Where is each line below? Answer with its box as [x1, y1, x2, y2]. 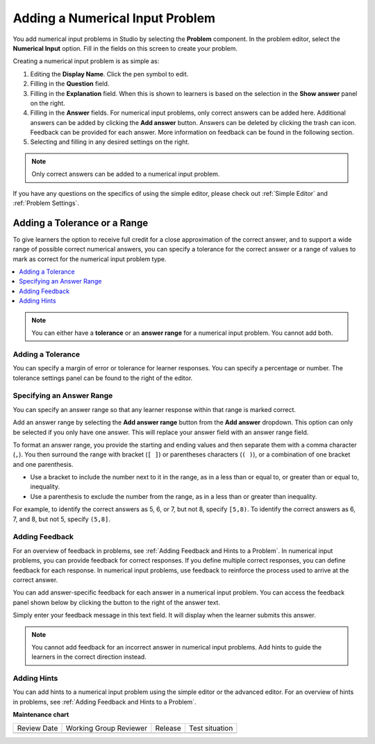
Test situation [188, 723, 233, 733]
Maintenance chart [12, 711, 69, 719]
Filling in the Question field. [30, 80, 110, 88]
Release [155, 723, 182, 733]
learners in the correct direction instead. [31, 653, 147, 661]
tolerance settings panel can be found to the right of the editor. [12, 374, 193, 382]
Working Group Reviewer [65, 723, 148, 733]
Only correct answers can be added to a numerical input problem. [31, 170, 220, 179]
